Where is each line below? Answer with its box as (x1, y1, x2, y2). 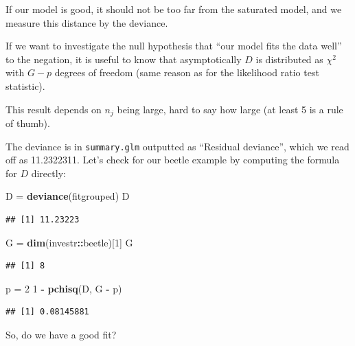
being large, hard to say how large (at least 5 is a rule (117, 102, 343, 116)
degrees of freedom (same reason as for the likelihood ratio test (54, 65, 319, 80)
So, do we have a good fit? (5, 327, 117, 342)
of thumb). (5, 116, 50, 130)
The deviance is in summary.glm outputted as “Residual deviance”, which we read (5, 139, 350, 153)
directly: (31, 165, 66, 180)
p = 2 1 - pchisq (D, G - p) (5, 281, 122, 295)
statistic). (5, 78, 45, 93)
